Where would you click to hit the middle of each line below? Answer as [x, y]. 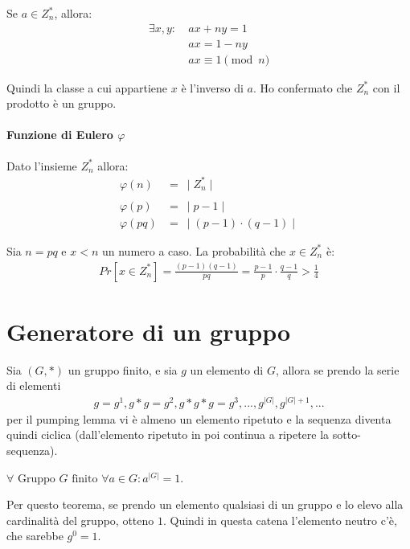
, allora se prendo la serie [337, 369]
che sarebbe [35, 536]
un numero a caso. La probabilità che [194, 250]
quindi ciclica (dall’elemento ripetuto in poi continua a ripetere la [168, 434]
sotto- [346, 434]
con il [386, 87]
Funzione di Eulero [60, 135]
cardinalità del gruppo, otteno [80, 520]
